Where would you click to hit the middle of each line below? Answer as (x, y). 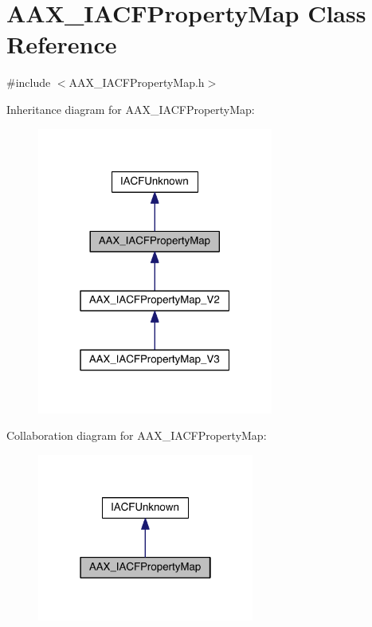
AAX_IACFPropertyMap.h (137, 82)
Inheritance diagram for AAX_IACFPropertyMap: (131, 109)
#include (29, 82)
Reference (62, 44)
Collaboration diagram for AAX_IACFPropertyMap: (137, 435)
